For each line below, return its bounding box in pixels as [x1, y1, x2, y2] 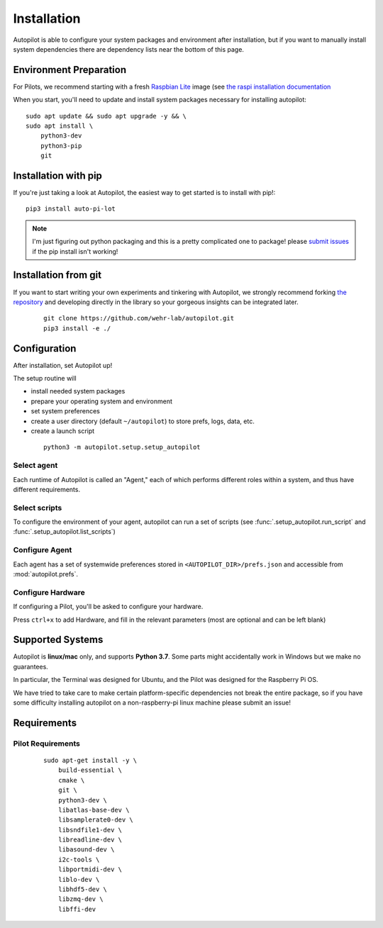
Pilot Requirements [13, 738, 81, 748]
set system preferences [30, 407, 101, 415]
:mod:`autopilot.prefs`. [13, 569, 78, 578]
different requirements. [13, 485, 81, 493]
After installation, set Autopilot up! [13, 361, 113, 369]
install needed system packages [30, 387, 126, 396]
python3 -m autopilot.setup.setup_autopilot [43, 443, 201, 452]
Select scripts [13, 503, 62, 513]
